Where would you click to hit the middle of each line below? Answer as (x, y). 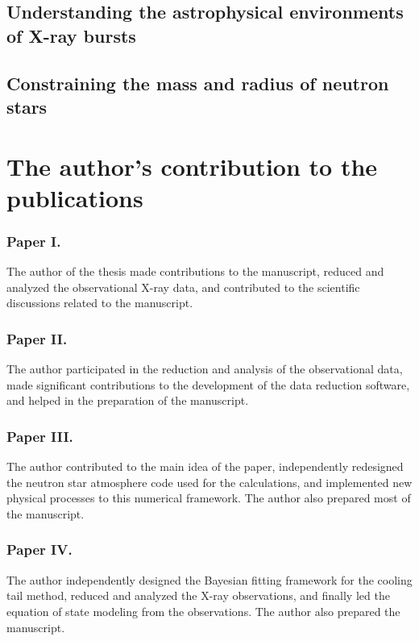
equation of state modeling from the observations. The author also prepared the (203, 611)
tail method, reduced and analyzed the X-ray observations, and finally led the (198, 595)
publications (75, 197)
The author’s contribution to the (192, 166)
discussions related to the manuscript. (100, 303)
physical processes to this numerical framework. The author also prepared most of (209, 498)
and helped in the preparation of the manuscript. (128, 400)
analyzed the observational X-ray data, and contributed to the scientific (183, 287)
